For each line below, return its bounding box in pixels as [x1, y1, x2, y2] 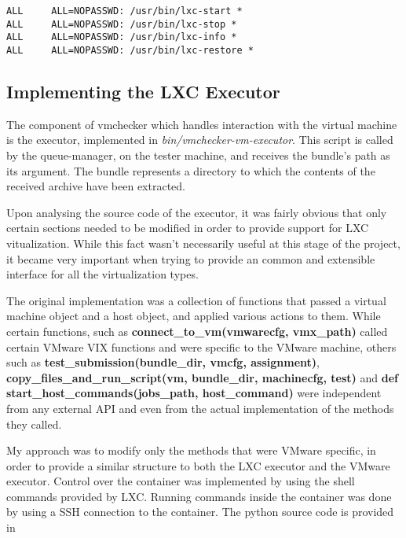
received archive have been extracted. [6, 178, 185, 194]
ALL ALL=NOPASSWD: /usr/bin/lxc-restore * [6, 44, 254, 56]
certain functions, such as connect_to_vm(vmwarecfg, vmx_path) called [6, 322, 388, 339]
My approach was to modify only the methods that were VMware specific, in [6, 442, 376, 459]
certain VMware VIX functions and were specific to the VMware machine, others [6, 338, 397, 355]
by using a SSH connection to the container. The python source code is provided [6, 503, 394, 520]
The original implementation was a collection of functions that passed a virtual [6, 292, 386, 308]
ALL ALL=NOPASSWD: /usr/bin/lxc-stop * [6, 18, 237, 30]
